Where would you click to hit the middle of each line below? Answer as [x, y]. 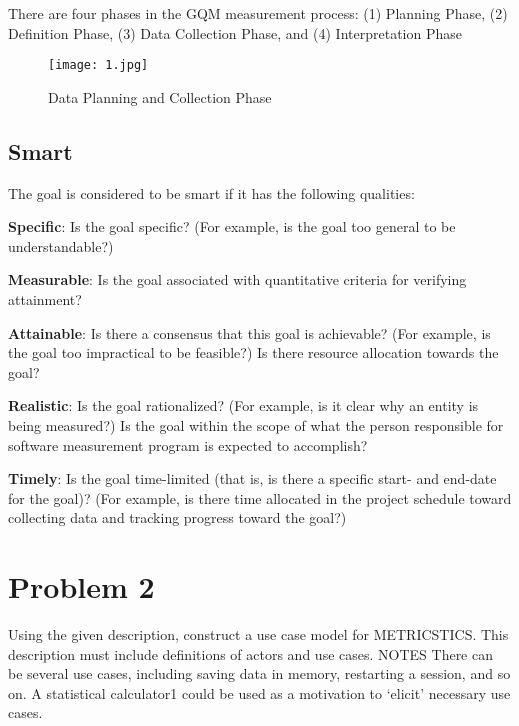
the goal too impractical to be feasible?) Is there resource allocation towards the [253, 352]
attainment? [45, 299]
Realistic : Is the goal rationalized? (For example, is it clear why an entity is [243, 405]
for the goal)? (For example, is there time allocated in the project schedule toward [260, 497]
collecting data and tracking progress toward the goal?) [177, 517]
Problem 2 [81, 586]
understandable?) [61, 245]
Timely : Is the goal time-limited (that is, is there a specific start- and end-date [252, 478]
